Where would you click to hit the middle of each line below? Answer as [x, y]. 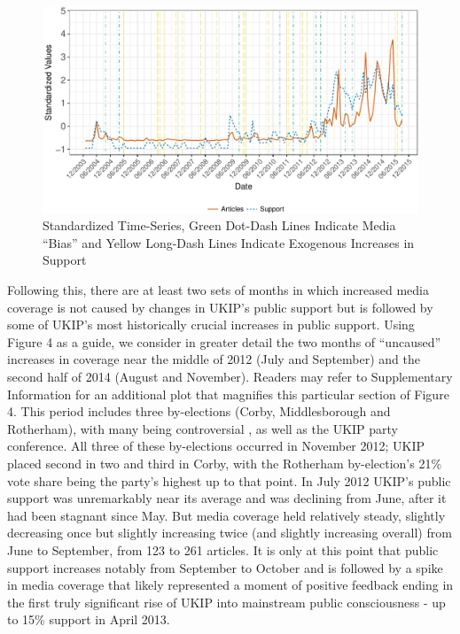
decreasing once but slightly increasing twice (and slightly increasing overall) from [230, 533]
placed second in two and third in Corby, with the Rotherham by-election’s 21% [225, 464]
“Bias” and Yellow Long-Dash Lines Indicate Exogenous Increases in [229, 242]
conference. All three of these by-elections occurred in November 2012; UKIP [216, 446]
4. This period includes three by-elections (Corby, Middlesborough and [199, 411]
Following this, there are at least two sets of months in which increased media [218, 290]
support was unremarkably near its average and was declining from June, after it [227, 498]
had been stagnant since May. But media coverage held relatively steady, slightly [226, 515]
